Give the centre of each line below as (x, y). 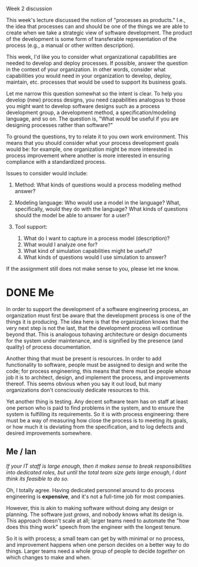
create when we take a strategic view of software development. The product (99, 33)
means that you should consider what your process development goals (92, 143)
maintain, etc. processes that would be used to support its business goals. (97, 82)
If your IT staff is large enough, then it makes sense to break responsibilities (99, 466)
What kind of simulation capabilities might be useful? (88, 251)
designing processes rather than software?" (60, 125)
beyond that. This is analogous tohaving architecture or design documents (97, 334)
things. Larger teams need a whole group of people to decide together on (95, 551)
